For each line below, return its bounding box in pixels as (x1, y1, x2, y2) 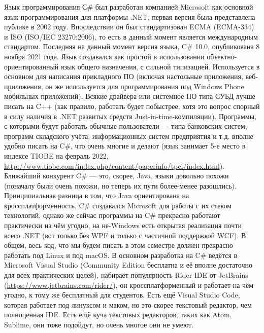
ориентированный (4, 61, 59, 71)
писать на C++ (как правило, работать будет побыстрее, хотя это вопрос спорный (4, 100, 260, 111)
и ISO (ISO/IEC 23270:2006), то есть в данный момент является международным (4, 31, 258, 42)
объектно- (207, 51, 237, 61)
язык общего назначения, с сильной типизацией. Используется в (60, 61, 260, 71)
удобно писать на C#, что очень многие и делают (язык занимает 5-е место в (4, 140, 246, 151)
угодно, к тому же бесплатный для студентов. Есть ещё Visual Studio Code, (4, 289, 240, 300)
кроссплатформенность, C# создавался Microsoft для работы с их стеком (4, 200, 232, 210)
